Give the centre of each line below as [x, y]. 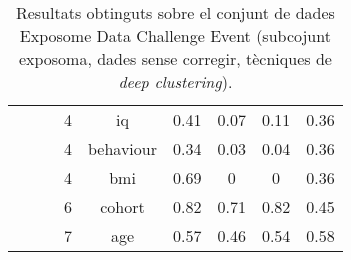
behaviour [122, 148]
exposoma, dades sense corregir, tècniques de [175, 58]
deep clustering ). [175, 81]
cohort [122, 206]
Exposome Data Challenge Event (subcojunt [175, 35]
